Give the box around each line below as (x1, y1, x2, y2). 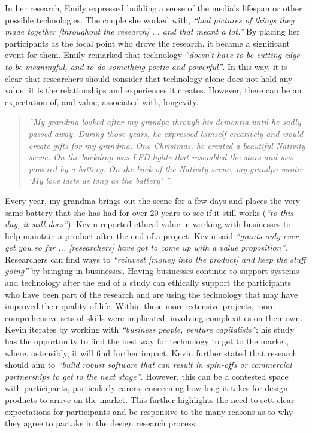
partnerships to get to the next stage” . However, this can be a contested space (5, 370, 289, 382)
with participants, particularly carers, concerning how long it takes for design (5, 382, 288, 394)
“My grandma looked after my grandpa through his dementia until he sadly (28, 115, 301, 128)
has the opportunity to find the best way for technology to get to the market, (5, 335, 289, 347)
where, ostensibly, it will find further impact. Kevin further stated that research (5, 346, 298, 359)
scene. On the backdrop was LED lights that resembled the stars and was (28, 151, 294, 163)
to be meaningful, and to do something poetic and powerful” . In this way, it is (5, 60, 287, 72)
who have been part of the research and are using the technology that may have (5, 288, 298, 300)
